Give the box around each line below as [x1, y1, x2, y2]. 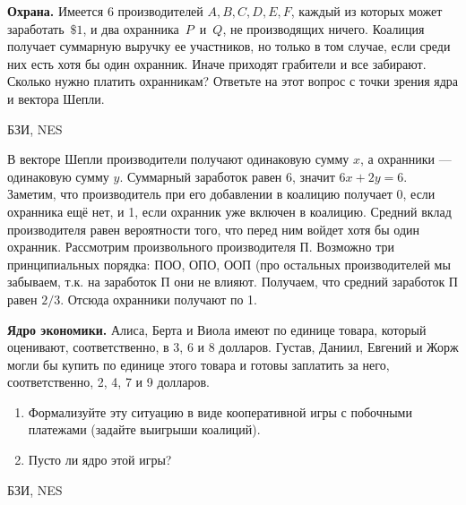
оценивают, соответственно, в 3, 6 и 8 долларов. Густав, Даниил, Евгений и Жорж [7, 338, 459, 356]
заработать [7, 19, 65, 38]
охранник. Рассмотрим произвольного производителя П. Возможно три [7, 237, 394, 256]
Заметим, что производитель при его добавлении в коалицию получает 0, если [7, 184, 436, 203]
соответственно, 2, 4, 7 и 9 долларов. [7, 372, 211, 391]
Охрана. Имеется [7, 2, 104, 20]
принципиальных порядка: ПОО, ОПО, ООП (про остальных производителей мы [7, 254, 451, 273]
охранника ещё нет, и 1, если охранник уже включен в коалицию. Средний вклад [7, 201, 452, 220]
